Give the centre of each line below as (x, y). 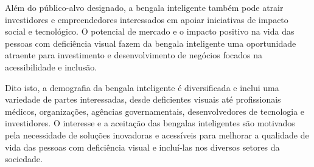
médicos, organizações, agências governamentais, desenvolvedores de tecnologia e (155, 111)
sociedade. (24, 159)
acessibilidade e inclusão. (51, 66)
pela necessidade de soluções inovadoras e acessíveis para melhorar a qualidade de (157, 135)
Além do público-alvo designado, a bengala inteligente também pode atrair (144, 7)
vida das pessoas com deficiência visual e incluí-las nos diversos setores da (142, 147)
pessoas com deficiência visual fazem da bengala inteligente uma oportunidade (151, 43)
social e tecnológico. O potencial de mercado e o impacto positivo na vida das (150, 31)
